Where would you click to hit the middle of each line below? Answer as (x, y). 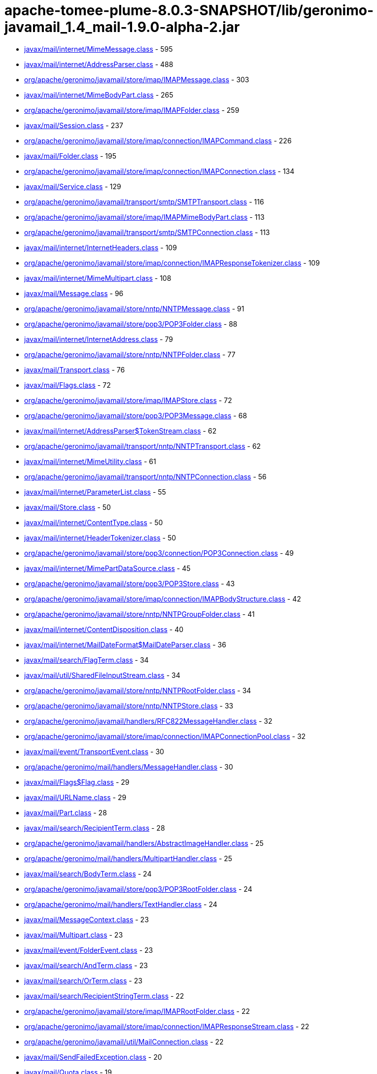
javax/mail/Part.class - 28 (66, 812)
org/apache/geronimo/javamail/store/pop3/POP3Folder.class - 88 (131, 324)
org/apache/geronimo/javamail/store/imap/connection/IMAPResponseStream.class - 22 (167, 1026)
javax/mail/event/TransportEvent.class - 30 (94, 751)
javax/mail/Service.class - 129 (73, 186)
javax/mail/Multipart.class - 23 (74, 935)
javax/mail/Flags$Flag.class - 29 (77, 782)
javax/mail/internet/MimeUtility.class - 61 (90, 461)
